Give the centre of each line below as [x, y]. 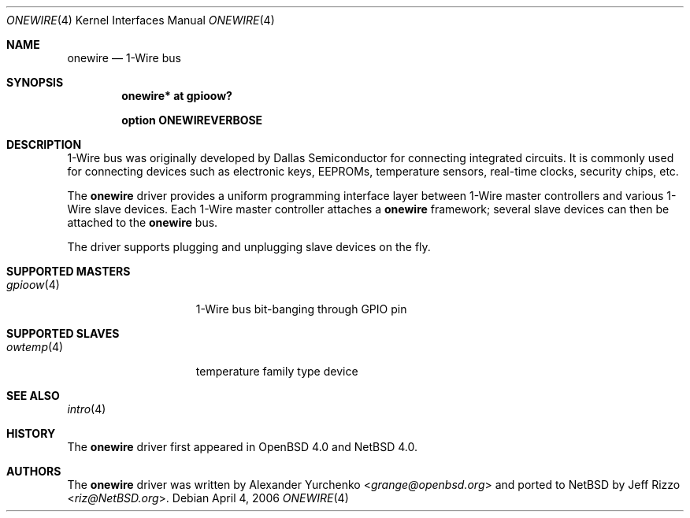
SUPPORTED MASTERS [69, 271]
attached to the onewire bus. [143, 222]
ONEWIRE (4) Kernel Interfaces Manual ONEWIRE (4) [141, 20]
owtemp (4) [35, 347]
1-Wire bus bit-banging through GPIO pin [301, 309]
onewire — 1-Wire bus [124, 58]
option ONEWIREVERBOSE [192, 120]
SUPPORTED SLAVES [63, 333]
